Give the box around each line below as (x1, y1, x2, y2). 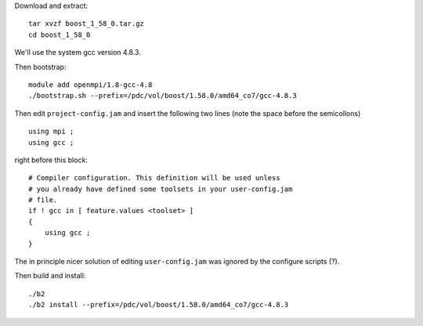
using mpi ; (28, 127, 74, 136)
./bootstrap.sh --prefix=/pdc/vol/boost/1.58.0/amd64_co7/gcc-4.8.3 (28, 91, 297, 100)
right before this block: (14, 155, 88, 165)
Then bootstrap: (14, 62, 67, 71)
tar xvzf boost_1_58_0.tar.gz (28, 20, 145, 28)
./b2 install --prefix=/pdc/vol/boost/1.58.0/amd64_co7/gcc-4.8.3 (28, 300, 289, 310)
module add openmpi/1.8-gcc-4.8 (28, 80, 153, 89)
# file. (28, 196, 58, 205)
